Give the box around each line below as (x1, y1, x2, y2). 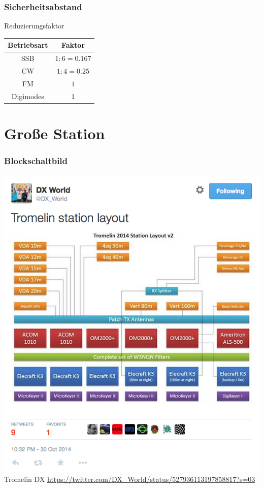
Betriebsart (8, 40, 48, 50)
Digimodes (11, 90, 44, 101)
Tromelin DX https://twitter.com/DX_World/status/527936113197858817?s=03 (4, 474, 255, 484)
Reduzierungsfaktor (4, 20, 64, 31)
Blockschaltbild (4, 154, 68, 167)
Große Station (4, 122, 105, 143)
